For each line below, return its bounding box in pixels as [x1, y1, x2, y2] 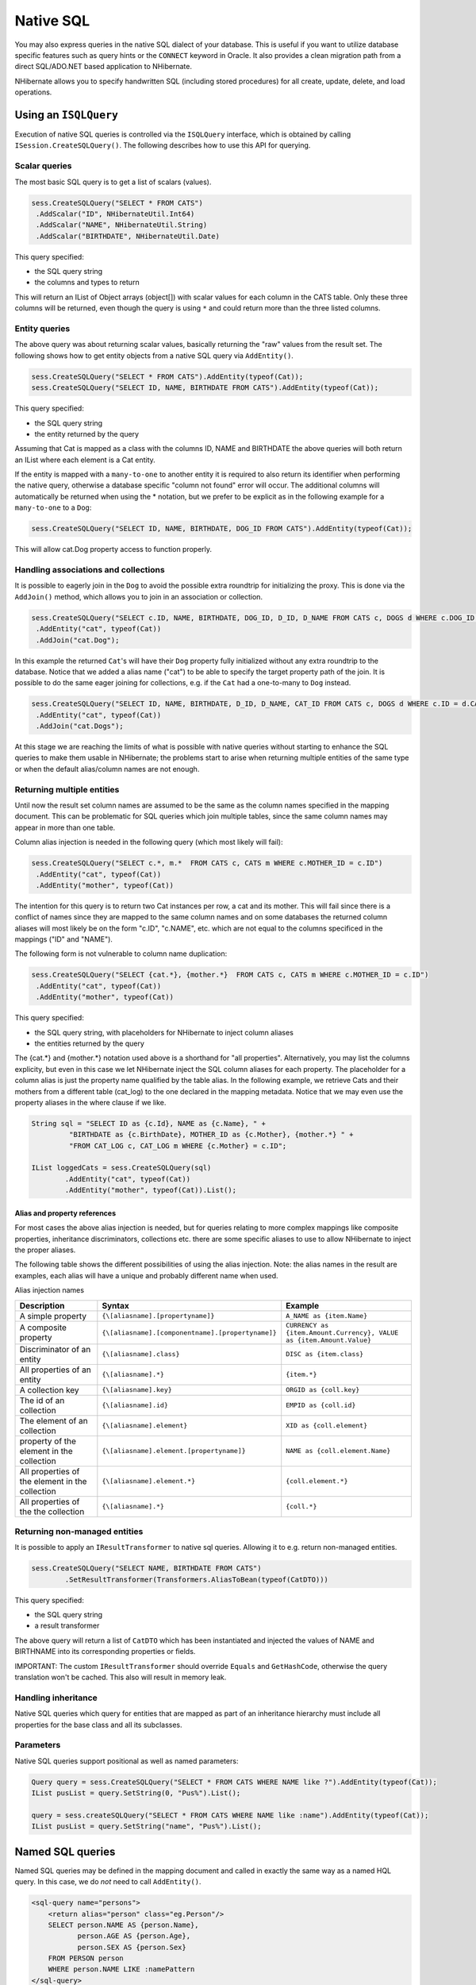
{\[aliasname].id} [102, 1401, 168, 1409]
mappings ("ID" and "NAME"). [14, 935, 113, 944]
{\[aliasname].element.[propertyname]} [102, 1447, 246, 1455]
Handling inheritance [14, 1692, 98, 1703]
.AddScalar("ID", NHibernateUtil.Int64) [36, 209, 195, 218]
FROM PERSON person [48, 1954, 125, 1963]
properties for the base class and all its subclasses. [14, 1720, 182, 1729]
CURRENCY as [286, 1320, 329, 1329]
